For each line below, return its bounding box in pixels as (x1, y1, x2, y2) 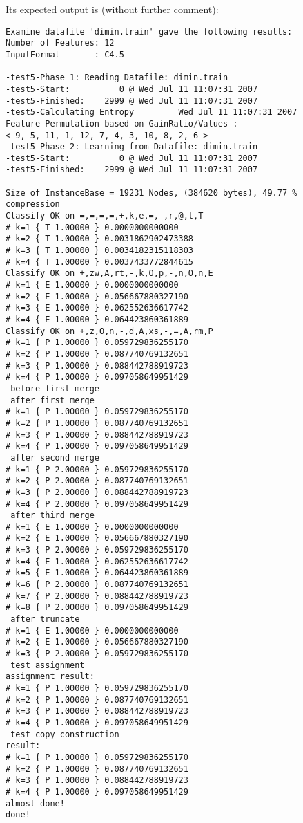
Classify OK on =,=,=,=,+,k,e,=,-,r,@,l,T (6, 211, 204, 221)
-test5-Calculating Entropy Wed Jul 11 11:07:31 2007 (6, 107, 297, 118)
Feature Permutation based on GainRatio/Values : (6, 118, 238, 129)
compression (6, 199, 60, 210)
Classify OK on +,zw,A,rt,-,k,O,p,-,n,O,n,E (6, 268, 213, 279)
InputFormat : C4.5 (6, 49, 124, 59)
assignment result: (6, 672, 95, 682)
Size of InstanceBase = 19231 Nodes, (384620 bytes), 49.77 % (6, 187, 297, 198)
